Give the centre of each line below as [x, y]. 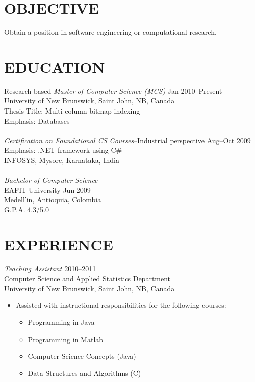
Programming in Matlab [66, 339]
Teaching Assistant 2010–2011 [50, 268]
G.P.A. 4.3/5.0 [27, 209]
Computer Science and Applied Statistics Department [87, 278]
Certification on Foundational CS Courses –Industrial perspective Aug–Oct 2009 [127, 140]
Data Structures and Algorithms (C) [85, 373]
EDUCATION [55, 66]
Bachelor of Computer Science [51, 180]
